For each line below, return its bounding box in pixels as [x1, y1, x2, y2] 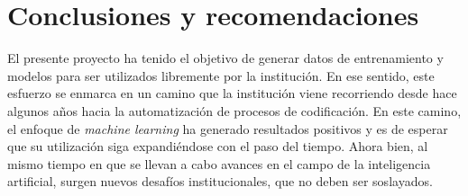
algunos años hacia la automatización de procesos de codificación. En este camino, [7, 101, 462, 120]
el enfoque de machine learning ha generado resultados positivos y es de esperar [7, 119, 448, 138]
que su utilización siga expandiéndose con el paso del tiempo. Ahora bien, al [7, 137, 428, 156]
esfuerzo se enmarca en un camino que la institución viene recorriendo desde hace [7, 84, 457, 102]
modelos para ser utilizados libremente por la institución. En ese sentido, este [7, 66, 435, 85]
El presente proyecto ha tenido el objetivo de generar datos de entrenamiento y [7, 49, 444, 67]
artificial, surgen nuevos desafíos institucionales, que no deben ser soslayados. [7, 172, 433, 191]
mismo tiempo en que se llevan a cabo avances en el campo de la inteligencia [7, 154, 431, 173]
